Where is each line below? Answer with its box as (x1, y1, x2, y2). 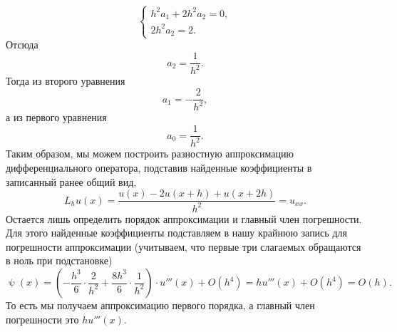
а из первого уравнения (6, 110, 107, 125)
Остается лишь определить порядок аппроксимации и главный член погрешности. (6, 211, 362, 226)
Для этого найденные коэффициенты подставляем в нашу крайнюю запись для (6, 225, 347, 240)
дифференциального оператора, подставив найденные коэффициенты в (6, 160, 312, 175)
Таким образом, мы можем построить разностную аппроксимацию (6, 146, 294, 161)
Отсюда (6, 37, 38, 52)
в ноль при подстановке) (6, 253, 113, 268)
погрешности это (6, 311, 79, 326)
